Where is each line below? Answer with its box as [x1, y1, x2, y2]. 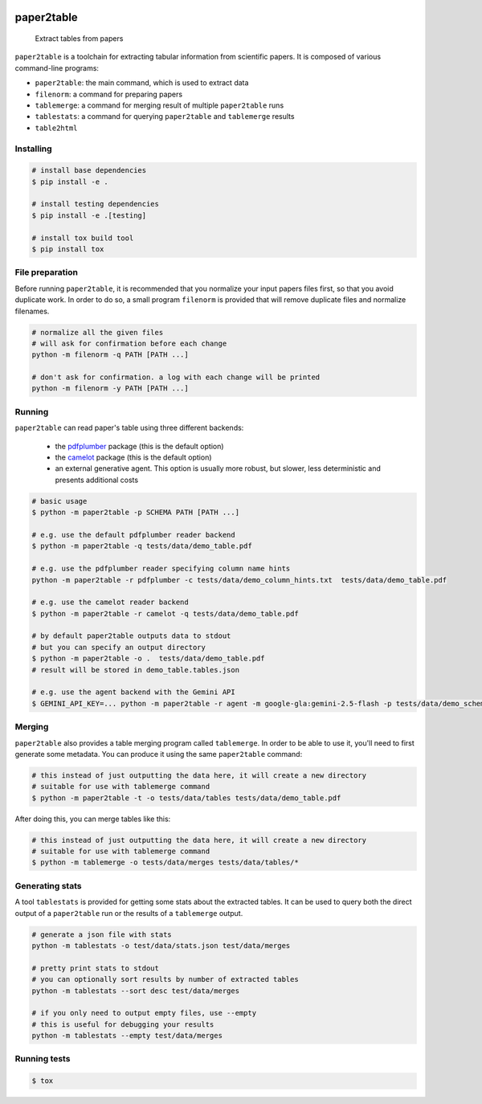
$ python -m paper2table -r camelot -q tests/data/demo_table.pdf [31, 609, 299, 618]
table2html [35, 123, 78, 133]
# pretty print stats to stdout [31, 963, 160, 972]
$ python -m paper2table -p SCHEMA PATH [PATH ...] [31, 508, 240, 517]
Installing [14, 143, 52, 154]
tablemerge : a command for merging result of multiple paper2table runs [35, 100, 284, 110]
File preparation [14, 267, 78, 278]
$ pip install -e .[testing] [31, 211, 147, 220]
